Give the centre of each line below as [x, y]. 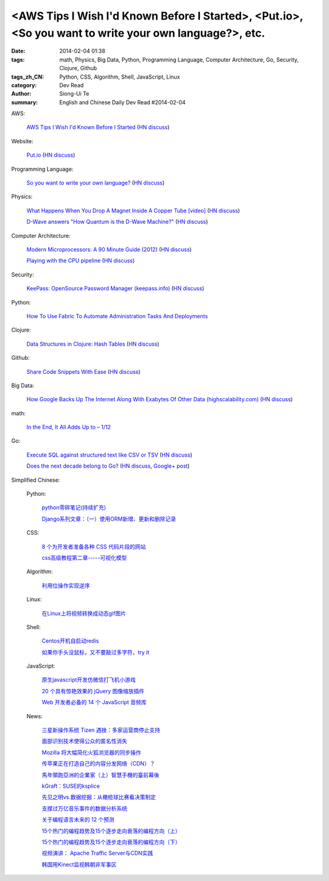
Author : [21, 94]
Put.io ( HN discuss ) [51, 155]
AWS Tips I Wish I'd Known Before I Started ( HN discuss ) [98, 127]
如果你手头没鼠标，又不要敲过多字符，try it [95, 652]
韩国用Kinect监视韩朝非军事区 [79, 864]
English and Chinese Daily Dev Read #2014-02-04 [122, 102]
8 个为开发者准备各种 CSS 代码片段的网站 [94, 546]
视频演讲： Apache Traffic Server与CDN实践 [97, 853]
